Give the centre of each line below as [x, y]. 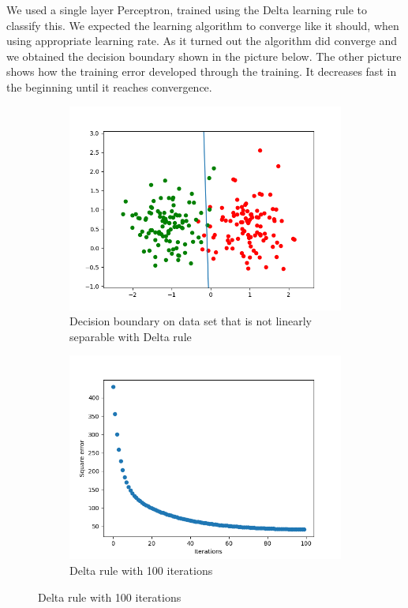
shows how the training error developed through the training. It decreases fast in [202, 71]
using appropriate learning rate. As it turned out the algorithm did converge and [202, 41]
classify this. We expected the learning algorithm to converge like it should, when [203, 25]
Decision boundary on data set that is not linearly [191, 321]
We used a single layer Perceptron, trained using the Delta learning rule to [187, 9]
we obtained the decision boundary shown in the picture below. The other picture [204, 56]
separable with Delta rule [131, 336]
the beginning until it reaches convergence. [109, 86]
